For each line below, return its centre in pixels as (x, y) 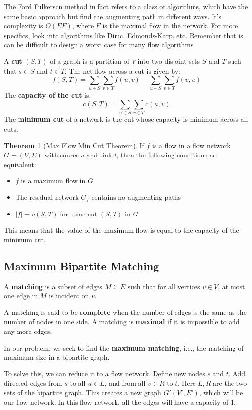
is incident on (69, 296)
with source (62, 155)
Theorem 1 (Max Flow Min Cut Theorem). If (74, 145)
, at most (232, 286)
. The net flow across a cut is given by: (122, 70)
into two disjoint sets (169, 61)
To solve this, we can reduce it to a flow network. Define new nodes (105, 373)
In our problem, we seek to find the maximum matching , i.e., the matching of (124, 347)
